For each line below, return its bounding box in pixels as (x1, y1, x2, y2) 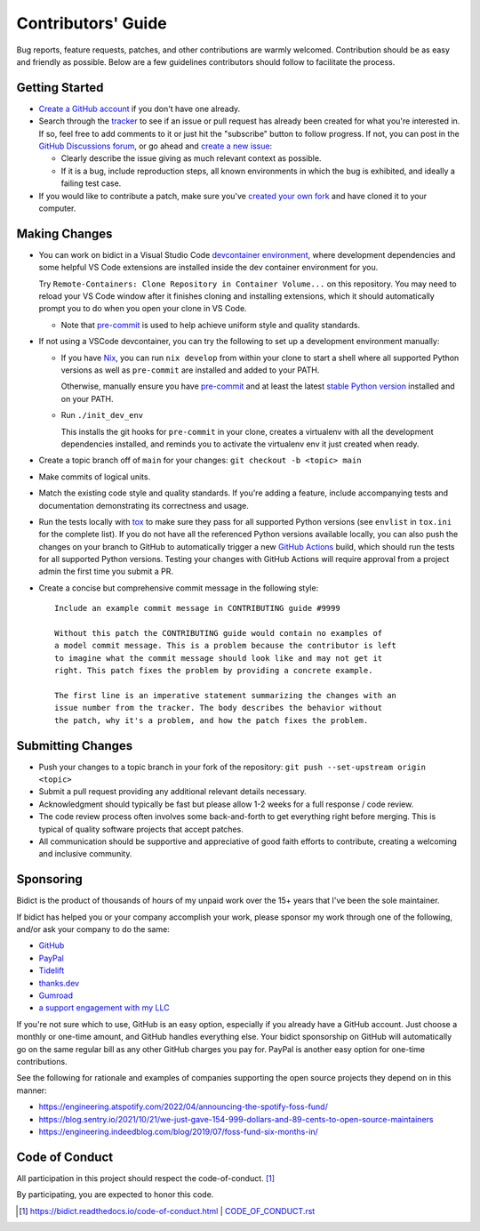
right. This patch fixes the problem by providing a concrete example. (54, 665, 373, 676)
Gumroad (38, 990, 73, 1001)
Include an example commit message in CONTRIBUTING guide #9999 (54, 603, 341, 614)
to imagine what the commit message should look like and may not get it (54, 653, 383, 663)
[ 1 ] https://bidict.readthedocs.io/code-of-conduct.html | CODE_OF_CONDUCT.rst (19, 1205, 316, 1216)
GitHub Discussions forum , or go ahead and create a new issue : (38, 141, 273, 151)
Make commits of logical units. (38, 471, 151, 482)
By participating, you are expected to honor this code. (16, 1189, 214, 1200)
